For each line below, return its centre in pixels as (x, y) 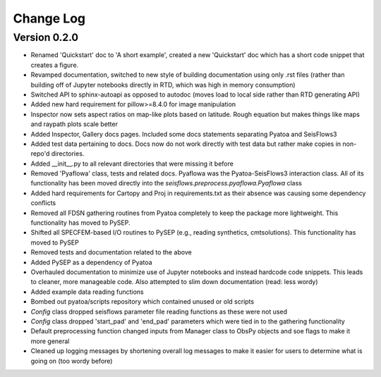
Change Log (49, 18)
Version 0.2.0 (46, 37)
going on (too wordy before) (72, 361)
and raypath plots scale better (74, 124)
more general (50, 341)
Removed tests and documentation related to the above (111, 252)
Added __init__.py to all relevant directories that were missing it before (132, 163)
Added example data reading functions (87, 292)
